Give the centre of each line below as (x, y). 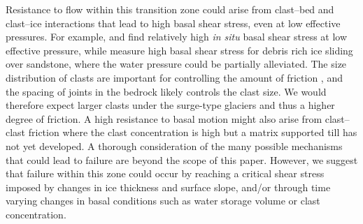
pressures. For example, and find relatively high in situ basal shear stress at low (177, 37)
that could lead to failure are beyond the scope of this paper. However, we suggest (182, 159)
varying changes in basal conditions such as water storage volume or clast (163, 201)
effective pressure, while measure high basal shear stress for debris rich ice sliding (179, 50)
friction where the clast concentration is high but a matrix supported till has (193, 132)
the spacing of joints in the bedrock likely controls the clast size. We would (166, 91)
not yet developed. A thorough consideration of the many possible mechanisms (174, 145)
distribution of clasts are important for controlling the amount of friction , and (174, 77)
